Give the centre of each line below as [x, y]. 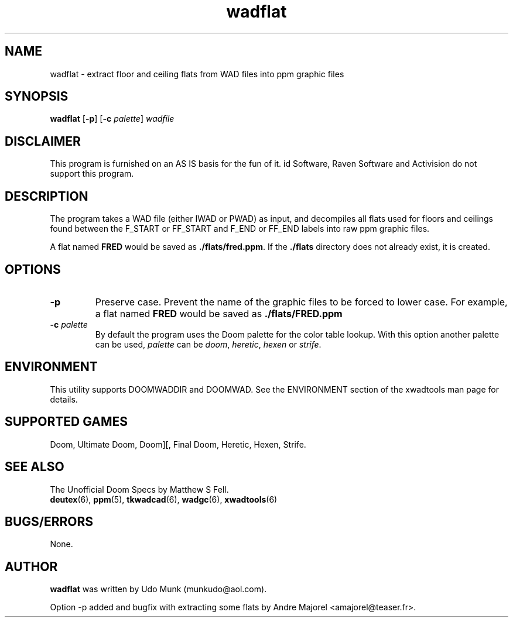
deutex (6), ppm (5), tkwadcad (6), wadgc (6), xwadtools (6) [164, 499]
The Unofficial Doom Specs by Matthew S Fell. [139, 489]
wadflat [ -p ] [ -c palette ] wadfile [112, 119]
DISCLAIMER [43, 141]
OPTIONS [33, 269]
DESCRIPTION [47, 196]
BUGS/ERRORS [49, 521]
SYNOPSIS [37, 97]
